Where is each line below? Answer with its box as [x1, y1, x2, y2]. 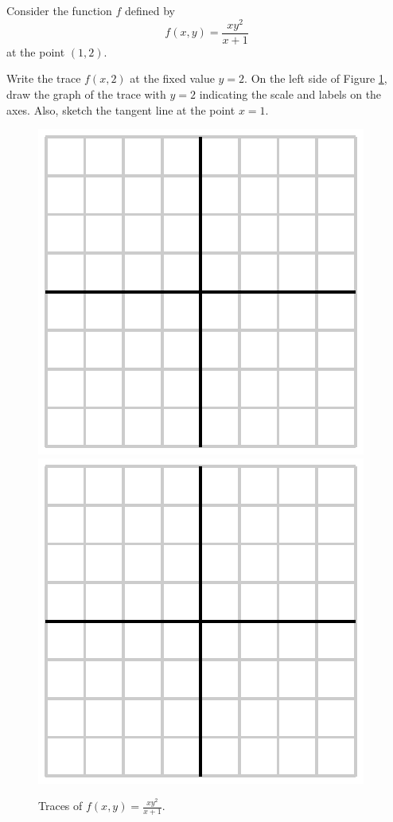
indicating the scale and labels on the [199, 85, 382, 102]
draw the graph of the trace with [6, 85, 166, 102]
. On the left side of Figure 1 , [244, 70, 387, 87]
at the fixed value [130, 70, 215, 87]
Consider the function [6, 2, 112, 18]
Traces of [38, 797, 83, 814]
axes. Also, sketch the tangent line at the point [6, 101, 235, 118]
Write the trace [6, 70, 81, 87]
